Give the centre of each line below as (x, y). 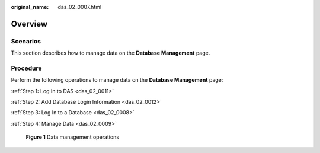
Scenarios (26, 41)
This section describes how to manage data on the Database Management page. (111, 53)
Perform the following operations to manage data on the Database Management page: (117, 80)
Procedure (26, 68)
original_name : (30, 7)
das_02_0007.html (80, 7)
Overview (29, 24)
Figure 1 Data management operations (73, 137)
